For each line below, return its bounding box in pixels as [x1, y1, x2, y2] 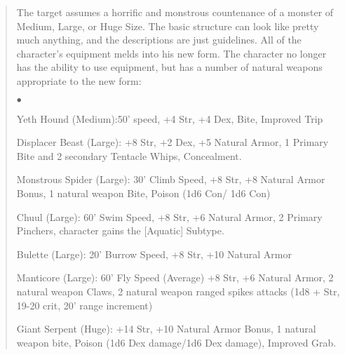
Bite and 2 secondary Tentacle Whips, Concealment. [16, 148, 242, 163]
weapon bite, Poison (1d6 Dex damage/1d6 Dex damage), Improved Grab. [16, 335, 337, 349]
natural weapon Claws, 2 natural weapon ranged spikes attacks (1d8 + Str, [16, 283, 340, 298]
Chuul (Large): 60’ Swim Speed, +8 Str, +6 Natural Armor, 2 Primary [16, 209, 323, 224]
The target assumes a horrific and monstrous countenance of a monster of [16, 5, 334, 19]
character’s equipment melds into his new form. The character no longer [16, 46, 327, 60]
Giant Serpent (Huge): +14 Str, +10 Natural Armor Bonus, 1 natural [16, 321, 316, 336]
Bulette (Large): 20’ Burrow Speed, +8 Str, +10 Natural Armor [16, 246, 292, 261]
